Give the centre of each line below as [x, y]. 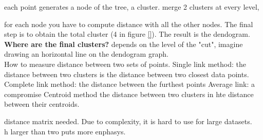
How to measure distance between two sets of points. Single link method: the [125, 64]
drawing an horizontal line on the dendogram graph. [86, 54]
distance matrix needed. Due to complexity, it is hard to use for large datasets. [128, 121]
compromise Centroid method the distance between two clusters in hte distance [129, 94]
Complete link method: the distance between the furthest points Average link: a [129, 84]
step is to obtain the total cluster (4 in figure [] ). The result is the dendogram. [127, 34]
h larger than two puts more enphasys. [65, 131]
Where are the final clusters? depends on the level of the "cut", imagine [124, 44]
